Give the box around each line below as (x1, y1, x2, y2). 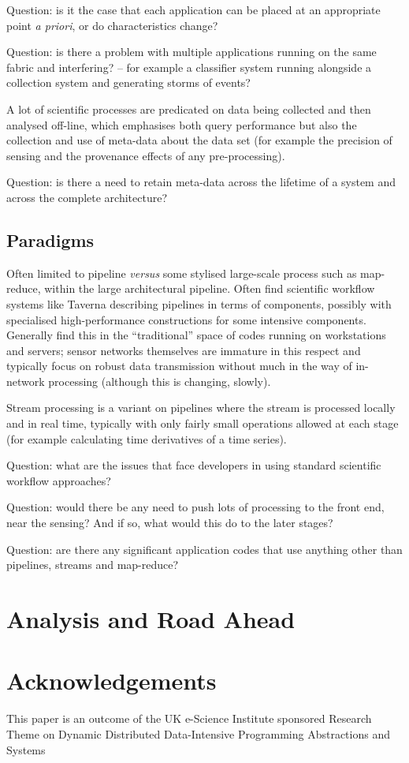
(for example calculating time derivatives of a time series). (6, 430, 287, 447)
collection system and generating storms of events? (6, 74, 251, 91)
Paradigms (6, 227, 95, 252)
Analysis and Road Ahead (6, 603, 296, 635)
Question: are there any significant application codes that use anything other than (6, 540, 403, 557)
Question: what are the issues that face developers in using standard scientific (6, 457, 381, 473)
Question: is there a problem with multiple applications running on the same (6, 43, 377, 60)
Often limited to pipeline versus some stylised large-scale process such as (6, 264, 357, 281)
